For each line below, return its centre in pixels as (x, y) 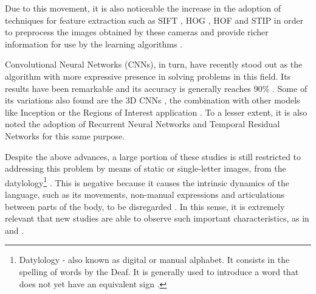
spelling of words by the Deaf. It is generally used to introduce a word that (159, 271)
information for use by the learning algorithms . (94, 44)
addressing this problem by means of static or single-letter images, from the (146, 168)
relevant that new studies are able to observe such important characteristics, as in (157, 218)
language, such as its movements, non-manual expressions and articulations (145, 194)
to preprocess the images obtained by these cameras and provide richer (137, 32)
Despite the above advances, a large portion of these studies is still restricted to (153, 156)
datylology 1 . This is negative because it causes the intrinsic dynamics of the (147, 181)
